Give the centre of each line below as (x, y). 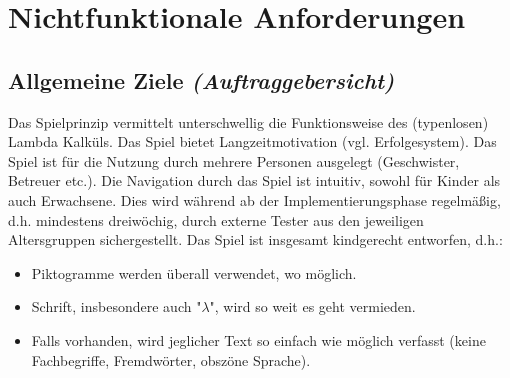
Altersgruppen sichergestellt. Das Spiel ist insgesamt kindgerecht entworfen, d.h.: (255, 239)
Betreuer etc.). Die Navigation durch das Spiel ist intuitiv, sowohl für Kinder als (254, 180)
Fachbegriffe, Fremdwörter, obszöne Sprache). (171, 359)
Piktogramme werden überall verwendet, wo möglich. (194, 272)
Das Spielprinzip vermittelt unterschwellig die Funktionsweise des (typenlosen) (248, 121)
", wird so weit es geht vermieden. (312, 306)
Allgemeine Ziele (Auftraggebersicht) (201, 79)
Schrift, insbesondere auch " (116, 306)
